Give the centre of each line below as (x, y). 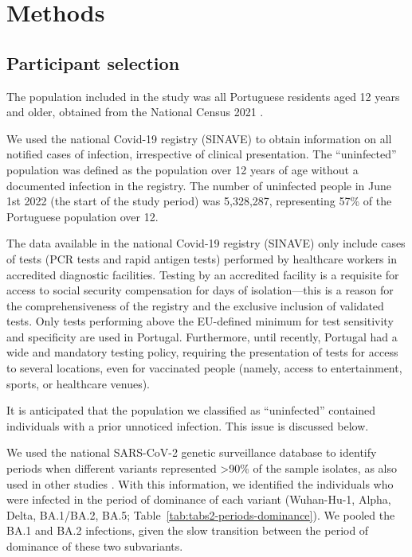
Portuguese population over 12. (82, 216)
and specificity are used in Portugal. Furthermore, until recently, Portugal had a (202, 336)
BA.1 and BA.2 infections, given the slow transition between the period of (188, 530)
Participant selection (93, 62)
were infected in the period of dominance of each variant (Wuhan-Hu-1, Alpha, (199, 499)
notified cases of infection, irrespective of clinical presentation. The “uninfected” (202, 154)
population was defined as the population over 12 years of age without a (182, 169)
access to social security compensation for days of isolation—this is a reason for (200, 290)
